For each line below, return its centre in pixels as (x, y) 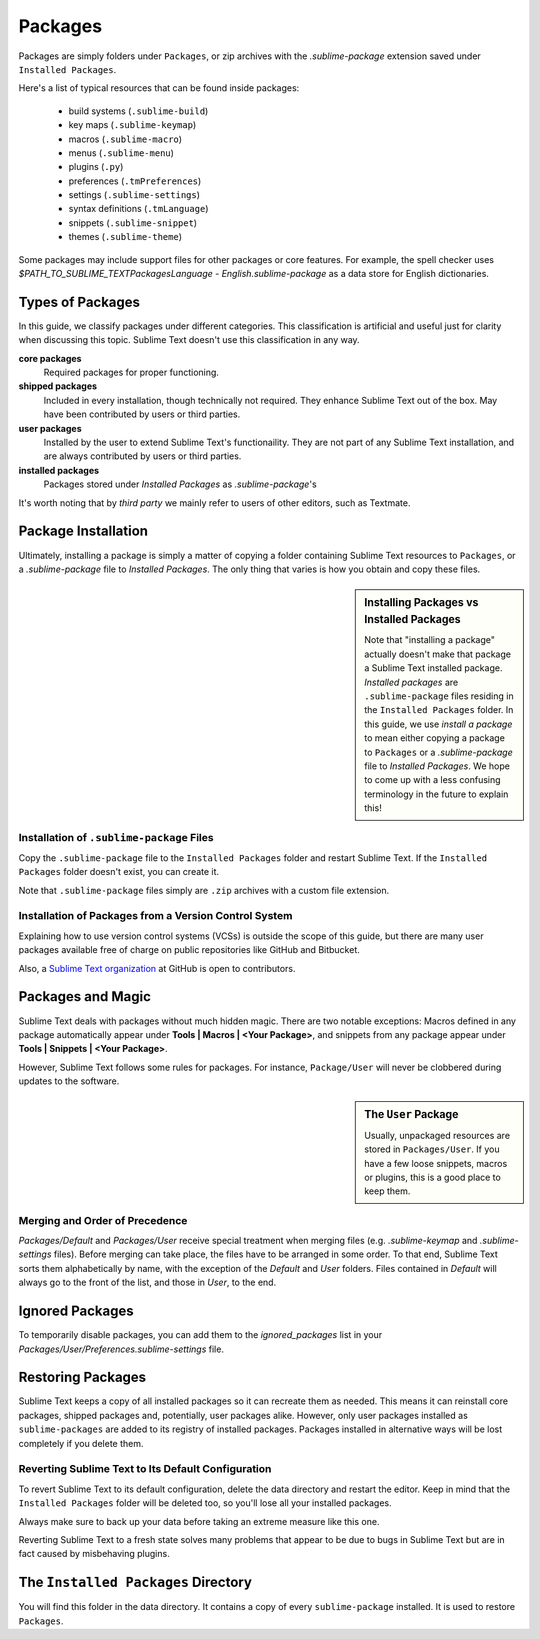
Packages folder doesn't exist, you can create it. (119, 872)
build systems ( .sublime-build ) (138, 111)
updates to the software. (69, 1081)
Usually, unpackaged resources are (437, 1135)
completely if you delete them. (81, 1443)
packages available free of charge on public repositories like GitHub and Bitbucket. (189, 950)
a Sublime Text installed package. (433, 668)
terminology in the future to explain (436, 794)
